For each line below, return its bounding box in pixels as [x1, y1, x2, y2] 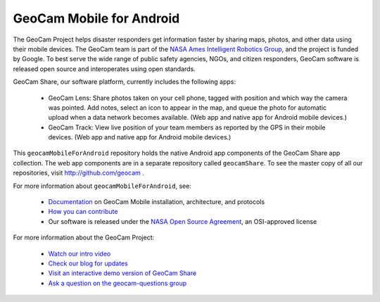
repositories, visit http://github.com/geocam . [13, 169, 144, 177]
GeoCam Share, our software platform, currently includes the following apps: [13, 77, 236, 86]
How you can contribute [48, 208, 118, 216]
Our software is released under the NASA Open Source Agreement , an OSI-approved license [48, 217, 317, 225]
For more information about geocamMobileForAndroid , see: [13, 182, 191, 190]
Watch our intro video [48, 249, 111, 258]
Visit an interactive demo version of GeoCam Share [48, 269, 197, 277]
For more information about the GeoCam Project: [13, 233, 155, 242]
